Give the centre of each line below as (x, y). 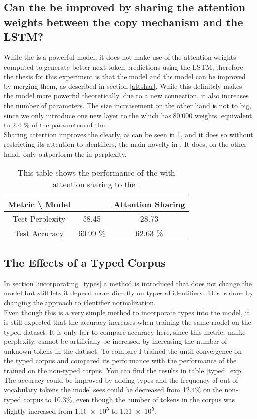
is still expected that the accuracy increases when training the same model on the (128, 322)
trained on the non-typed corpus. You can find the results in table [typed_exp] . (125, 370)
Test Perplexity (39, 218)
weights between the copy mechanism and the (124, 21)
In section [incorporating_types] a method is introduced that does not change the (128, 283)
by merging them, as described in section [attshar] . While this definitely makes (123, 86)
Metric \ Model (39, 204)
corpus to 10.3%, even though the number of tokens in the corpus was (129, 399)
